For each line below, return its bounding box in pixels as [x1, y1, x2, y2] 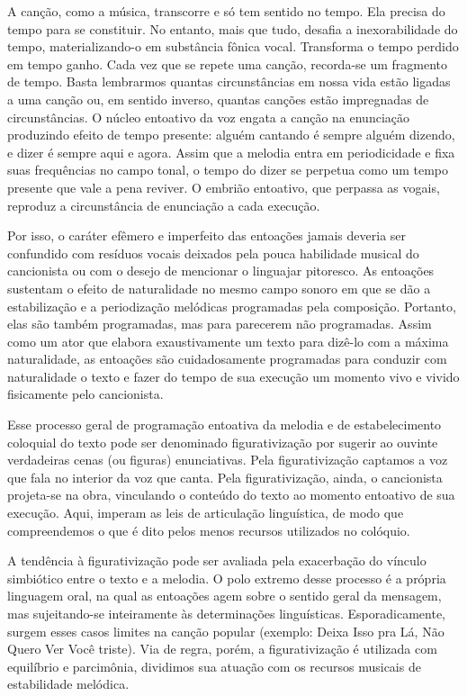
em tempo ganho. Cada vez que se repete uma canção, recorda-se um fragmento [7, 54, 448, 73]
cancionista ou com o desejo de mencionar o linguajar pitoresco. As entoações [7, 261, 435, 280]
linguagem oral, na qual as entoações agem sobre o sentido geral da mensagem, [7, 586, 442, 605]
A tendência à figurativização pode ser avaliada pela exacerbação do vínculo [7, 551, 427, 570]
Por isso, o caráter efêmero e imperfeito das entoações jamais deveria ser [7, 226, 407, 245]
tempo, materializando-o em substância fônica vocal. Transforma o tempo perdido [7, 37, 459, 56]
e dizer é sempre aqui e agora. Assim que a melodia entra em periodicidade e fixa [7, 142, 455, 161]
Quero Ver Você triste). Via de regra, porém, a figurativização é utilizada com [7, 639, 437, 658]
